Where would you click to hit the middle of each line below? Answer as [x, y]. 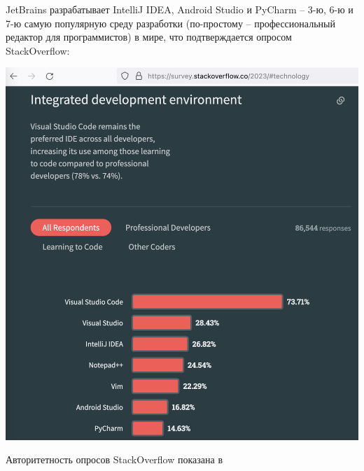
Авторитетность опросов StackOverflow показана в [114, 459]
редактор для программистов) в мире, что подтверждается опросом [149, 37]
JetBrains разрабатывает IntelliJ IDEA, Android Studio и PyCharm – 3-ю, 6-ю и [180, 9]
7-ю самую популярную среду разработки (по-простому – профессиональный [170, 23]
